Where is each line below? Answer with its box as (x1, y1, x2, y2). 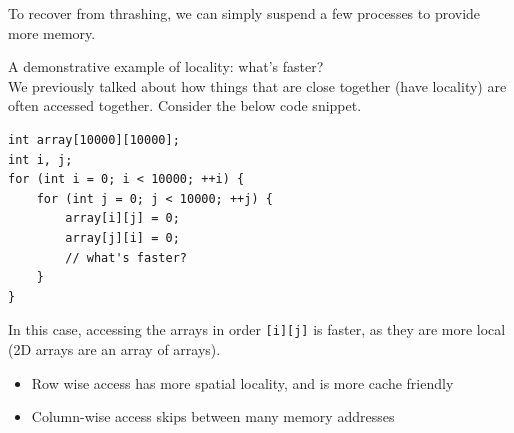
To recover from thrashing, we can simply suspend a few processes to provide (8, 3, 481, 23)
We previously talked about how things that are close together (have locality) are (8, 75, 507, 96)
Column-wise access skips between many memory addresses (31, 406, 395, 427)
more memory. (8, 22, 96, 43)
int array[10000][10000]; (8, 132, 180, 147)
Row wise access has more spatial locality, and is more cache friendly (31, 372, 454, 393)
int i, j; (8, 152, 73, 167)
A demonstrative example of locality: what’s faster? (8, 56, 324, 77)
